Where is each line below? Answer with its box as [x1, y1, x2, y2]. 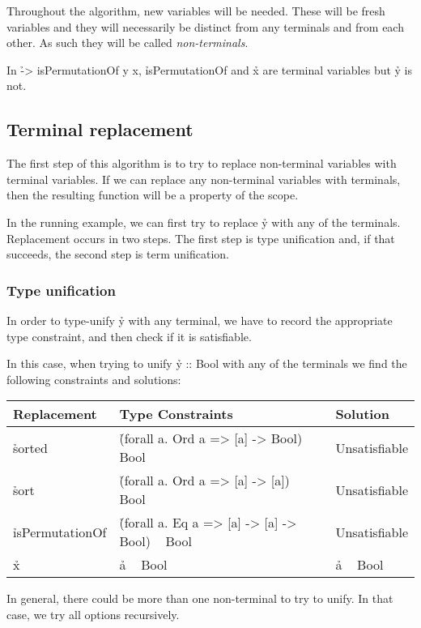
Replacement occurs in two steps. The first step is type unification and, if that [6, 229, 395, 246]
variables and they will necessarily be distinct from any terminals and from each [6, 18, 404, 35]
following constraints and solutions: [6, 370, 181, 387]
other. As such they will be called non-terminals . [6, 34, 249, 51]
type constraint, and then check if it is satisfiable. [6, 327, 252, 344]
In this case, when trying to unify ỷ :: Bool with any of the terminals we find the [6, 355, 407, 372]
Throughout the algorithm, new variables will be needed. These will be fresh [6, 2, 385, 19]
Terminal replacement [6, 117, 193, 142]
